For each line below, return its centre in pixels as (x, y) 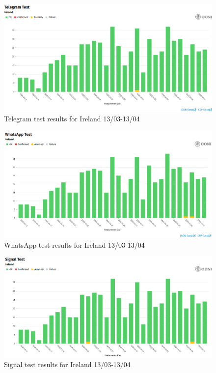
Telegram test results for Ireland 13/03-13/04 (72, 119)
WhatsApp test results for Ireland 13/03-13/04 (74, 244)
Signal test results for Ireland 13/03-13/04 (67, 364)
